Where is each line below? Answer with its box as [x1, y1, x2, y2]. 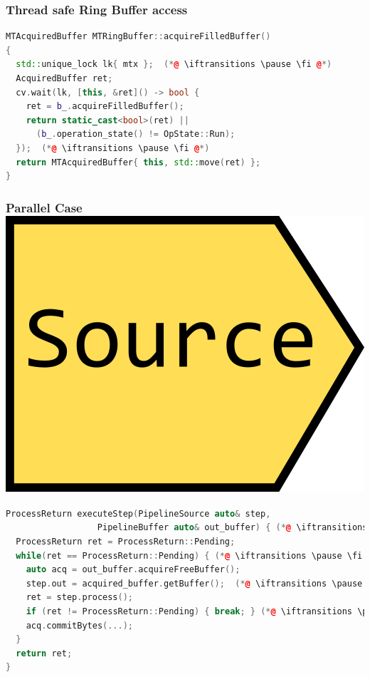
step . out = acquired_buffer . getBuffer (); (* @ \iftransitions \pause [26, 578, 363, 589]
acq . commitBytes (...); [26, 620, 133, 631]
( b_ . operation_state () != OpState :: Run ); [36, 129, 236, 140]
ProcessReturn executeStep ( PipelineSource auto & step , [6, 508, 271, 519]
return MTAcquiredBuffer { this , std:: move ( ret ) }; [16, 157, 261, 167]
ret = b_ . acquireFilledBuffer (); [26, 101, 184, 112]
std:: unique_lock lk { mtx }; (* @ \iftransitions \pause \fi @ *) [16, 59, 332, 70]
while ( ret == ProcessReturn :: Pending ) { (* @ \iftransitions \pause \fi [16, 550, 363, 561]
